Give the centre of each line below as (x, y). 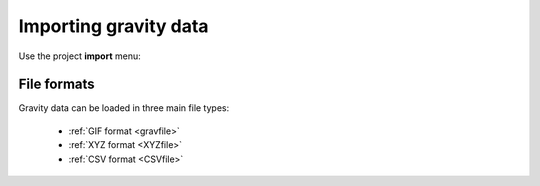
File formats (56, 84)
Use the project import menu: (79, 56)
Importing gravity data (113, 26)
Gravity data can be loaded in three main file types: (124, 108)
